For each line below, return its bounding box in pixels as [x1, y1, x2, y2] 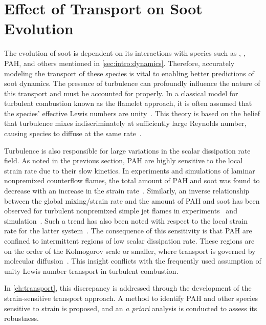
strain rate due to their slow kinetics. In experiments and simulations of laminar [4, 165, 255, 176]
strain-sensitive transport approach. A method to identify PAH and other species [4, 292, 258, 303]
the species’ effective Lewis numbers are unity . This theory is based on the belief [4, 107, 260, 118]
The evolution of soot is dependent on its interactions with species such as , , [4, 48, 246, 58]
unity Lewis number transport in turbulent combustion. [4, 265, 179, 276]
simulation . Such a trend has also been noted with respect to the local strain [4, 215, 248, 226]
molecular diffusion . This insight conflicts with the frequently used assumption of [4, 255, 261, 266]
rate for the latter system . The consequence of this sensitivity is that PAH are [4, 225, 252, 236]
